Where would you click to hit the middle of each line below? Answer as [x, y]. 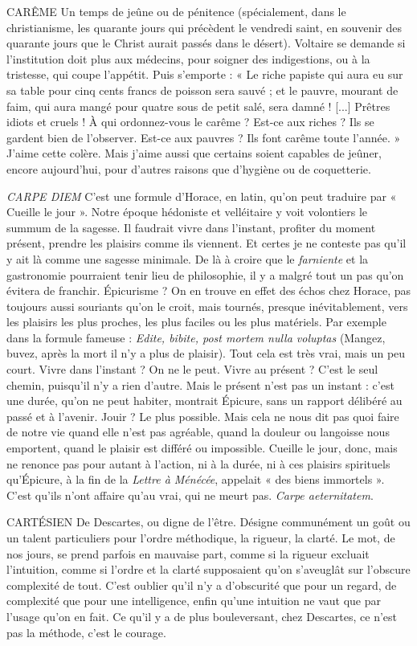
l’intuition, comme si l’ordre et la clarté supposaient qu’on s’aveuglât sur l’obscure [208, 569]
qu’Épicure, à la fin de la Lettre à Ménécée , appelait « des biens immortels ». [196, 479]
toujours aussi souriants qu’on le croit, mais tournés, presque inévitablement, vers [207, 306]
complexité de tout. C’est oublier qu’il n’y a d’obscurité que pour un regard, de [202, 585]
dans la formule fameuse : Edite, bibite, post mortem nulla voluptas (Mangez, [196, 337]
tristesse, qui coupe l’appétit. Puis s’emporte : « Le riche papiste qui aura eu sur [205, 74]
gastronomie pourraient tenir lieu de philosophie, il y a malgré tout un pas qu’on [205, 274]
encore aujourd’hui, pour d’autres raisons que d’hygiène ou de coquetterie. [189, 168]
